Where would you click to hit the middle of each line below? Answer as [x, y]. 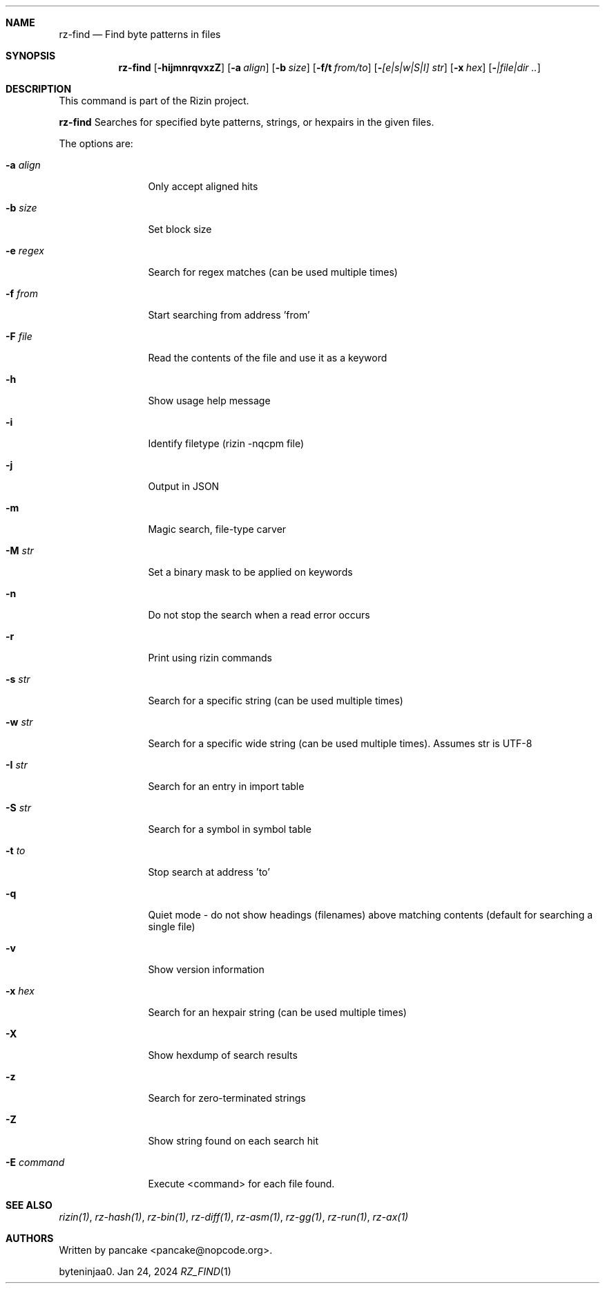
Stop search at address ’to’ [209, 872]
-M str [20, 551]
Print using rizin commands [210, 658]
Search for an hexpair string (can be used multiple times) [277, 1012]
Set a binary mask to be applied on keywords [250, 572]
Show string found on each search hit [233, 1141]
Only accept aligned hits [203, 186]
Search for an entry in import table [226, 786]
